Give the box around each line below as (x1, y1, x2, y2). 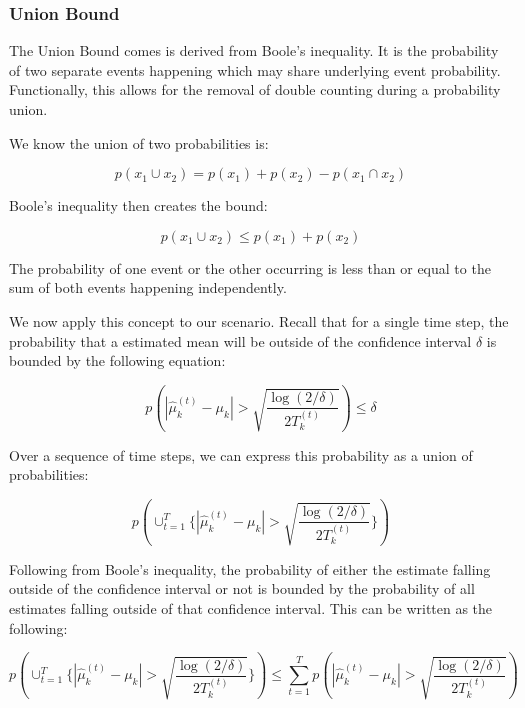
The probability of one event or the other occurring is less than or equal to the (9, 257, 491, 278)
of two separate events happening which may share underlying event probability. (9, 59, 501, 80)
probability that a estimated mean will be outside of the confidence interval (9, 330, 472, 351)
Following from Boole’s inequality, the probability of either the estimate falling (9, 558, 491, 579)
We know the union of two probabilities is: (9, 132, 269, 153)
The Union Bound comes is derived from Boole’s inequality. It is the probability (9, 40, 499, 61)
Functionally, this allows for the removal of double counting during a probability (9, 79, 501, 100)
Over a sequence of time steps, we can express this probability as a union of (9, 444, 473, 465)
